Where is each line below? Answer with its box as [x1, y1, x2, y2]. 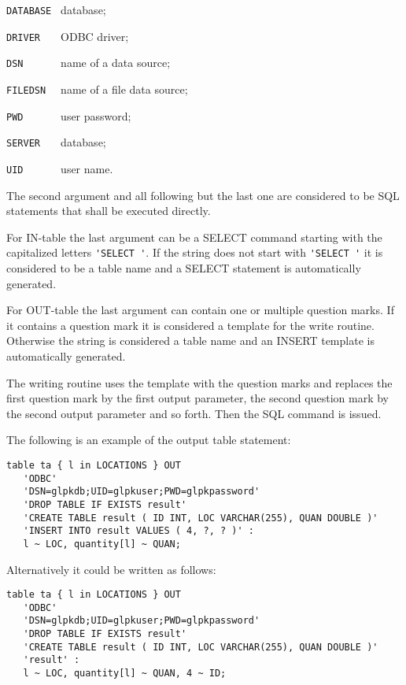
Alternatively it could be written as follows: [6, 561, 216, 577]
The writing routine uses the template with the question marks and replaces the [6, 374, 393, 391]
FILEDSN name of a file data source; [6, 80, 188, 97]
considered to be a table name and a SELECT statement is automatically [6, 260, 361, 276]
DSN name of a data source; [6, 54, 171, 71]
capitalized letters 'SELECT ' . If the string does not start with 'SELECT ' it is [6, 244, 383, 261]
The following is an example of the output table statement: [6, 431, 291, 448]
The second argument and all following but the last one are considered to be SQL [6, 187, 400, 203]
